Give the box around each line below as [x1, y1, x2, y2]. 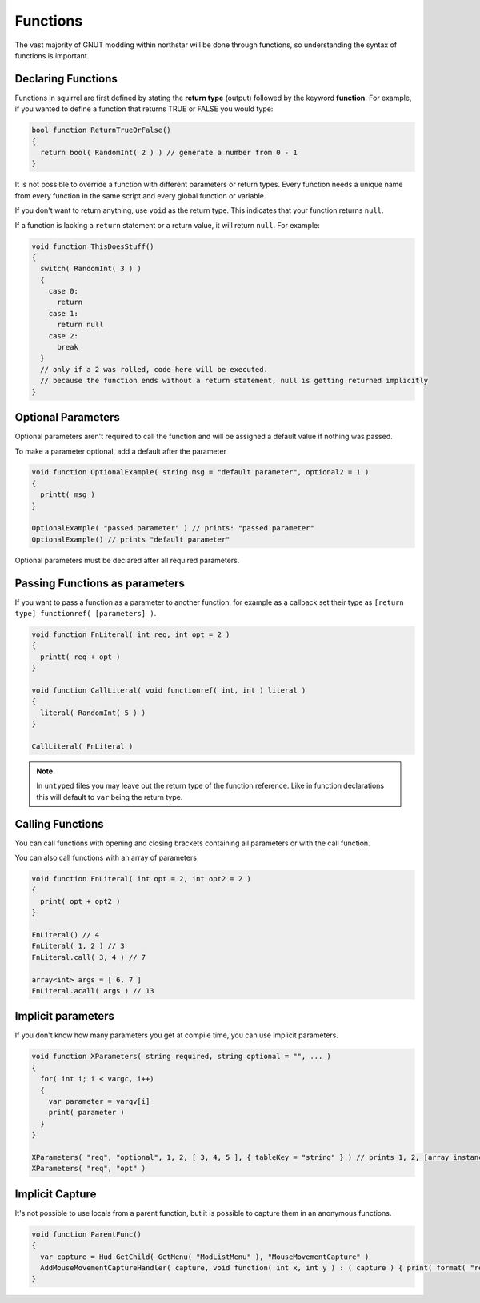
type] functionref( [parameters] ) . [14, 609, 157, 618]
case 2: [48, 331, 79, 340]
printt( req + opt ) [40, 652, 121, 661]
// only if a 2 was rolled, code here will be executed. [40, 365, 268, 374]
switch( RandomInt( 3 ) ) [40, 264, 142, 274]
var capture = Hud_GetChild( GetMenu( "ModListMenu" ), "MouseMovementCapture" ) [40, 1252, 370, 1261]
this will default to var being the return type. [36, 792, 183, 801]
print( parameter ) [48, 1108, 126, 1117]
